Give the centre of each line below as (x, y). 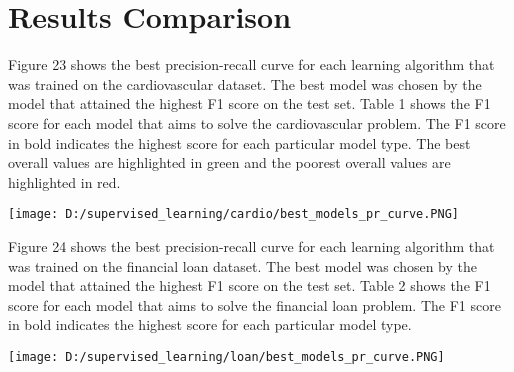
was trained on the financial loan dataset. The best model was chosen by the (242, 265)
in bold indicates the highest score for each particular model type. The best (239, 142)
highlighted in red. (64, 181)
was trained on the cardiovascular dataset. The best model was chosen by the (245, 83)
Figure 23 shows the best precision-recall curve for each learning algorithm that (251, 64)
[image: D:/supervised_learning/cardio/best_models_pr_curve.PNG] (234, 214)
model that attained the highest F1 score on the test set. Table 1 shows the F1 (249, 103)
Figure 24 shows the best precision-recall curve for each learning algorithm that (251, 245)
